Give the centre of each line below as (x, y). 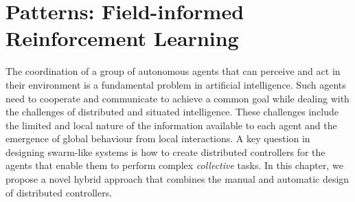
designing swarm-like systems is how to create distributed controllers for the (165, 151)
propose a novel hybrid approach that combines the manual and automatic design (177, 179)
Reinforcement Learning (122, 38)
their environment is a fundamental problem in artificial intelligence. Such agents (176, 84)
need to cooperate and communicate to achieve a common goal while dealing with (177, 98)
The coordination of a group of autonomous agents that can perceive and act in (173, 71)
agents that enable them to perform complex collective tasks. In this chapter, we (174, 165)
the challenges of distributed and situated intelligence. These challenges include (172, 112)
